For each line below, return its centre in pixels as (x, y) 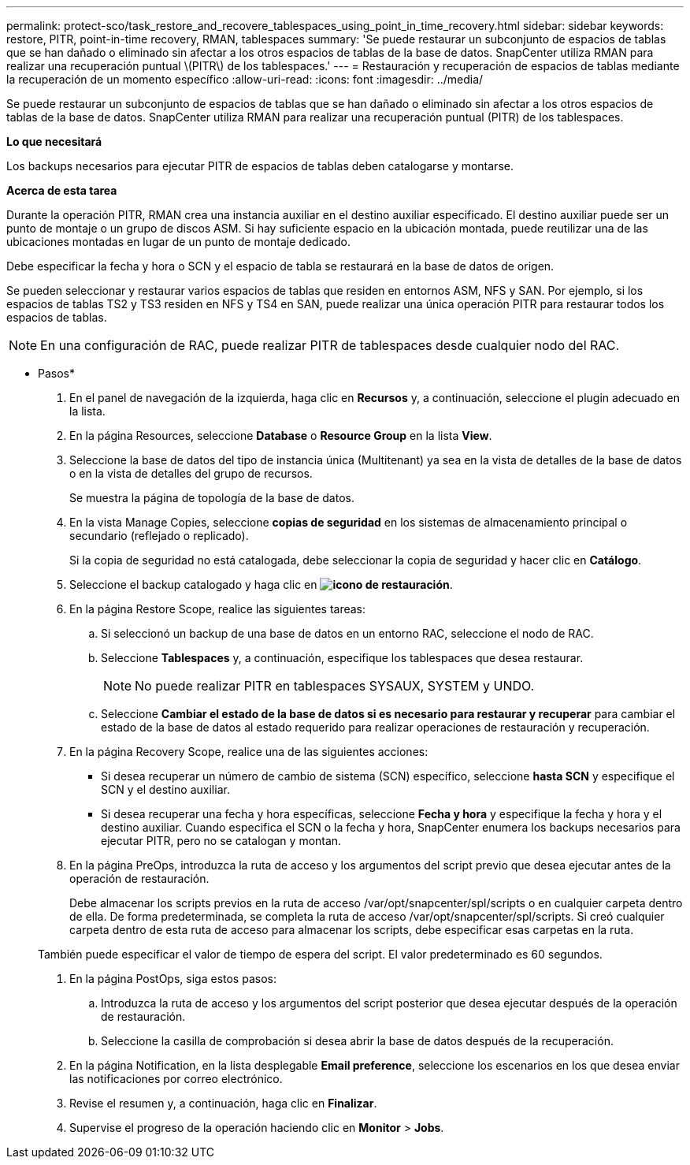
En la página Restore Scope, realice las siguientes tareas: (218, 609)
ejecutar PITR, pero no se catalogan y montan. (221, 841)
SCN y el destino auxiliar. (165, 789)
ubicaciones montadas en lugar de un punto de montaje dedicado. (179, 242)
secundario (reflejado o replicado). (159, 536)
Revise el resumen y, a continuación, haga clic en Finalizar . (223, 1103)
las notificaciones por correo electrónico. (176, 1079)
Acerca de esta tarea (62, 190)
